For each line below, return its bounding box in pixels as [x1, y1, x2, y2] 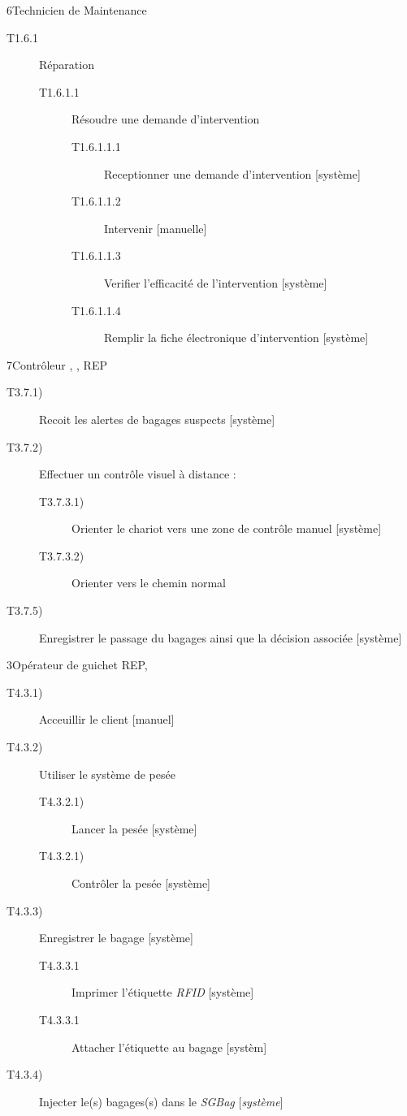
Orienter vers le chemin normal [71, 574, 226, 591]
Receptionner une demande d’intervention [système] [104, 165, 361, 182]
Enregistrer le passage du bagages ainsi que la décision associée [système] [39, 629, 402, 646]
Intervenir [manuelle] [104, 219, 207, 236]
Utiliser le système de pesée [39, 765, 175, 782]
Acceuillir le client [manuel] [39, 711, 175, 728]
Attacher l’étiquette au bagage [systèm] [71, 1038, 267, 1055]
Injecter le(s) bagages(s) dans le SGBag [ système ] [39, 1092, 284, 1110]
